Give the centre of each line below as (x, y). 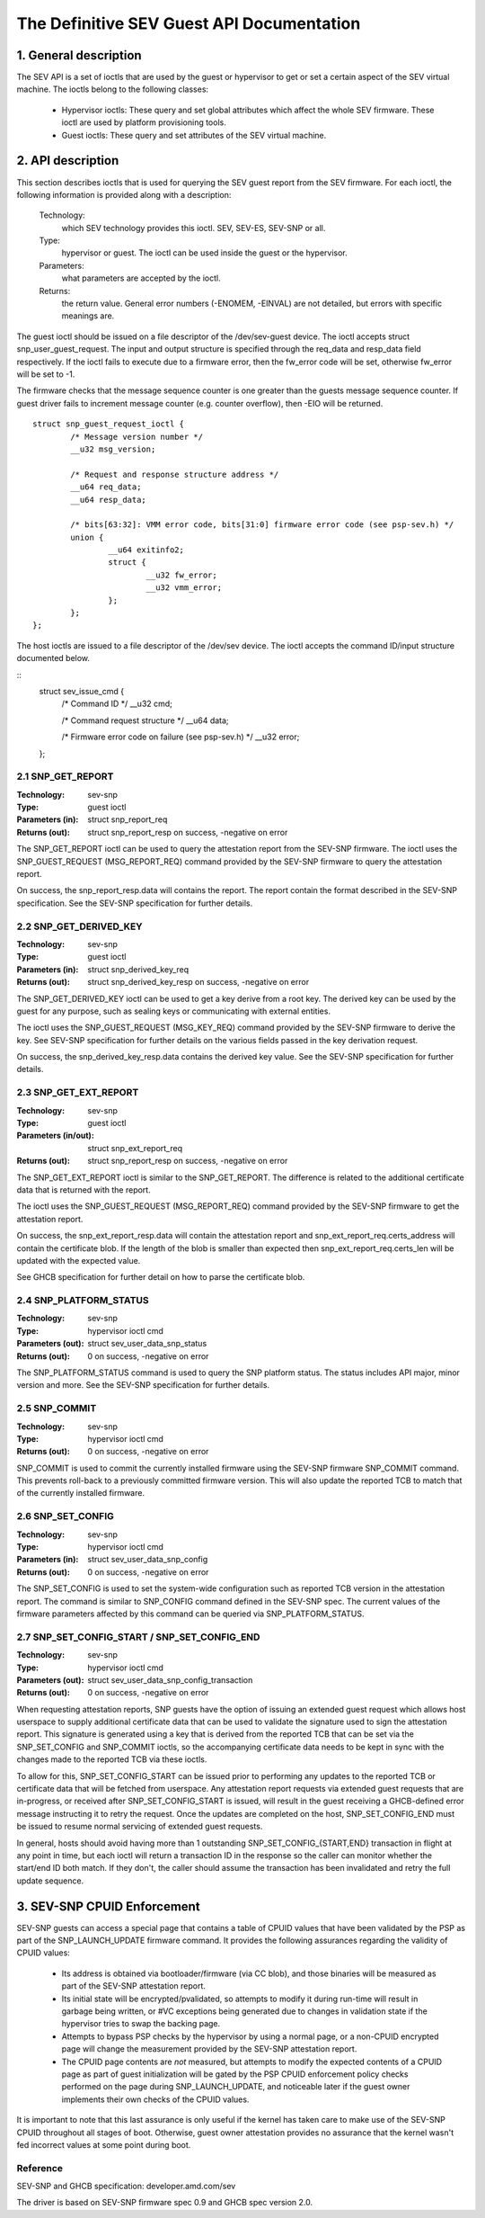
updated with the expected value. (79, 1260)
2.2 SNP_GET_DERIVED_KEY (79, 926)
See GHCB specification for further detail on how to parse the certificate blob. (161, 1277)
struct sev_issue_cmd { (82, 691)
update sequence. (50, 1881)
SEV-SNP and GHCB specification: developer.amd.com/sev (126, 2187)
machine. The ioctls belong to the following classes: (113, 89)
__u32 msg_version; (113, 449)
